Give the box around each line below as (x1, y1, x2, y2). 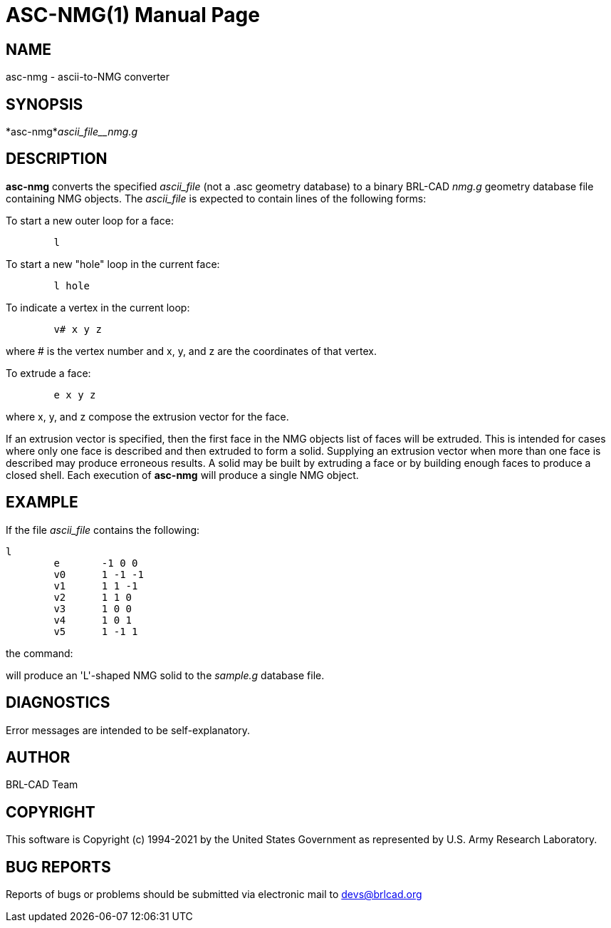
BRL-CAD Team (6, 778, 78, 791)
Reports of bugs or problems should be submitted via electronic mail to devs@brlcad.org (6, 888, 422, 901)
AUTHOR (6, 748, 70, 766)
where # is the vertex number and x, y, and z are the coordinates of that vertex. (6, 344, 377, 357)
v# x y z (53, 323, 102, 335)
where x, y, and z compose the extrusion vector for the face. (6, 410, 289, 423)
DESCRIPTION (6, 150, 108, 168)
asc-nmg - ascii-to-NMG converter (6, 71, 170, 83)
